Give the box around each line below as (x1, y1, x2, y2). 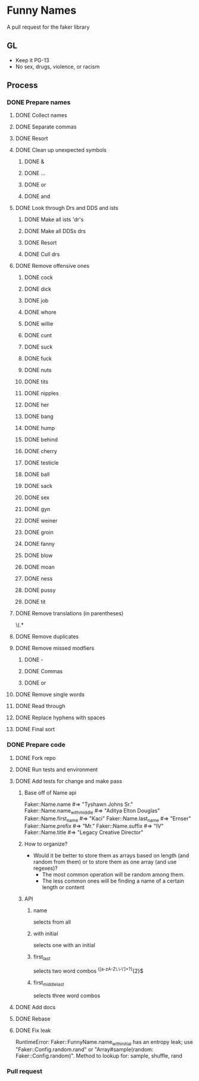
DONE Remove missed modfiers (15, 645, 95, 652)
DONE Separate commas (15, 123, 77, 130)
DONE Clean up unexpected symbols (15, 146, 107, 154)
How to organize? (24, 841, 68, 848)
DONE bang (24, 413, 54, 420)
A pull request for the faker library (7, 23, 90, 30)
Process (7, 80, 38, 90)
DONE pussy (24, 587, 56, 594)
